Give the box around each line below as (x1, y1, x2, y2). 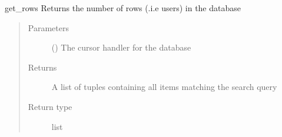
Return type (28, 100, 72, 112)
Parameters (28, 21, 69, 34)
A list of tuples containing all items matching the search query (51, 81, 277, 93)
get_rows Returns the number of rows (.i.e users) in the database (5, 2, 241, 14)
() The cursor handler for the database (51, 41, 191, 54)
